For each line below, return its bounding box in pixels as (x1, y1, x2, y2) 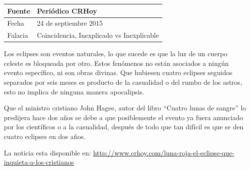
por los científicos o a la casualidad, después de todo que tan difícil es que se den (4, 122, 244, 132)
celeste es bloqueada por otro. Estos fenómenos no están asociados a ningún (4, 58, 229, 68)
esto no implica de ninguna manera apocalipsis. (4, 86, 144, 96)
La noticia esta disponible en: (4, 147, 91, 157)
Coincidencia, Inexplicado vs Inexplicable (37, 30, 159, 40)
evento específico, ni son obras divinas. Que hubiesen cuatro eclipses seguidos (4, 67, 233, 77)
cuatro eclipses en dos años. (4, 131, 86, 141)
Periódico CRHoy (37, 5, 97, 15)
